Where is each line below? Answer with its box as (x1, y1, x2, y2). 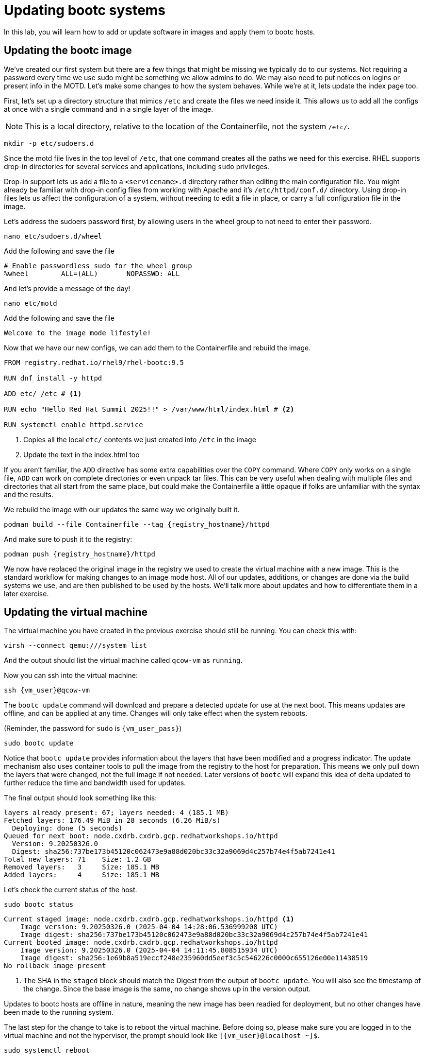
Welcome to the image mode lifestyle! (4, 329, 151, 337)
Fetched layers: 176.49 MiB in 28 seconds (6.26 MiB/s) (4, 816, 221, 825)
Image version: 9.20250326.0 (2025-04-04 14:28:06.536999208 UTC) (20, 923, 278, 931)
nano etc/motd (4, 299, 57, 307)
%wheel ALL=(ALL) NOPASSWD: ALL (4, 269, 180, 278)
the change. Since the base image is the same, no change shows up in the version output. (23, 985, 311, 993)
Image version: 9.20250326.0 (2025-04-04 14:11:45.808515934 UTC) (20, 946, 278, 954)
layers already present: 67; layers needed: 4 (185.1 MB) (4, 809, 229, 817)
